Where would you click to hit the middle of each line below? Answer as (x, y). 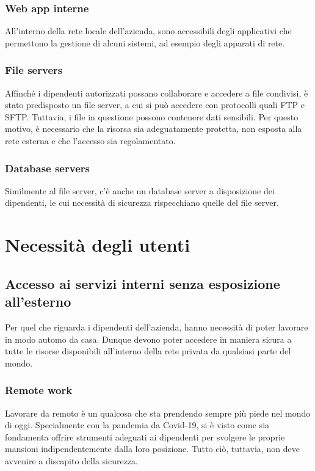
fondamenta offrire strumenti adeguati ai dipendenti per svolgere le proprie (145, 436)
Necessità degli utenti (98, 245)
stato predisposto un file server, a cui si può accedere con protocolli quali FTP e (155, 105)
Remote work (39, 390)
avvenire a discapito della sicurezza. (71, 460)
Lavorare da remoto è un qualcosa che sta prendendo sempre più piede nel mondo (158, 413)
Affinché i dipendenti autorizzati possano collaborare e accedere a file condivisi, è (157, 93)
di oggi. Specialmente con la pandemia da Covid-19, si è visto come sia (137, 425)
